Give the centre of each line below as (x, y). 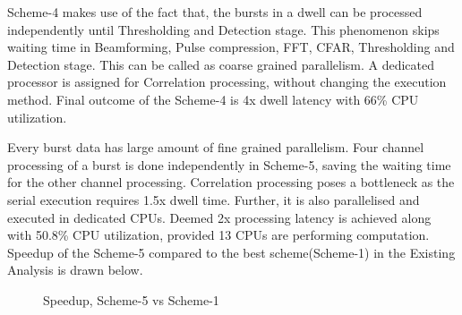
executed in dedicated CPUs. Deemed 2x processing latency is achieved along (219, 217)
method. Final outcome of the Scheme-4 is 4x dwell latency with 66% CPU (213, 99)
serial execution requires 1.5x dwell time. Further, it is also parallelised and (214, 199)
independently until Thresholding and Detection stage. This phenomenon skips (223, 29)
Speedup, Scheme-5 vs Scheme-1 (131, 299)
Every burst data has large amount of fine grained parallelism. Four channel (216, 147)
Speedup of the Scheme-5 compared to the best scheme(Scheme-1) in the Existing (231, 252)
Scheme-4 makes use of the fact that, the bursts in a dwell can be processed (215, 12)
